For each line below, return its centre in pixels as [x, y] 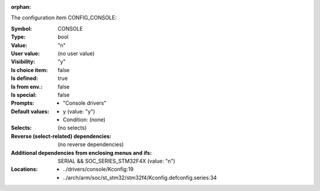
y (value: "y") [79, 111]
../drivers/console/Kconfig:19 [98, 169]
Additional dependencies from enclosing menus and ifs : [81, 153]
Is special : [24, 95]
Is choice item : [29, 70]
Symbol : [22, 28]
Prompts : [23, 103]
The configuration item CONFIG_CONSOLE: [64, 18]
